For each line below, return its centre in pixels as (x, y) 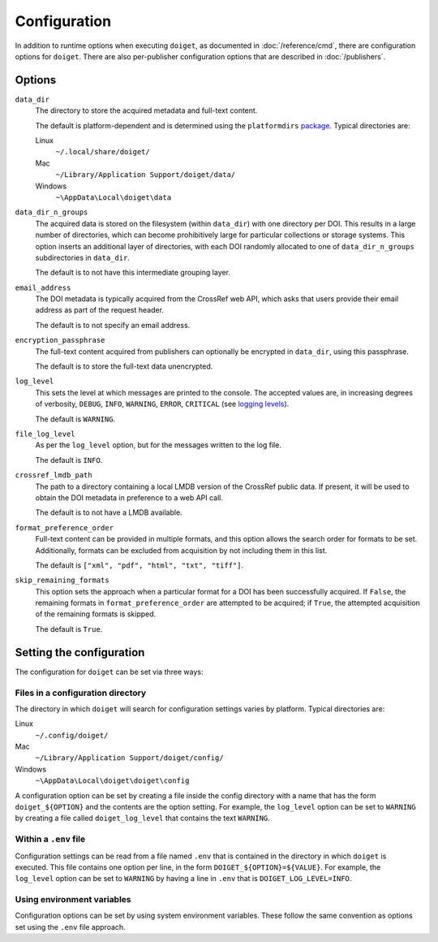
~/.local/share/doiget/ (103, 152)
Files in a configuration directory (81, 693)
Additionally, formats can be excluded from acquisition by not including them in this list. (181, 550)
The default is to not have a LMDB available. (109, 512)
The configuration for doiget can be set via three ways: (109, 672)
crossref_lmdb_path (54, 475)
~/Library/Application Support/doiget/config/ (129, 758)
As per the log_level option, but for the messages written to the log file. (158, 445)
